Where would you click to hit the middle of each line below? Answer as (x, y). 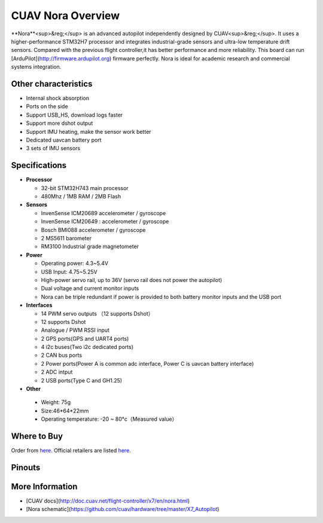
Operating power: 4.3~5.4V (75, 264)
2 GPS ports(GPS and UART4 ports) (85, 338)
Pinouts (26, 467)
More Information (44, 486)
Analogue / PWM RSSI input (75, 330)
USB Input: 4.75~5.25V (69, 271)
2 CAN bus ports (62, 355)
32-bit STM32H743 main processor (85, 188)
